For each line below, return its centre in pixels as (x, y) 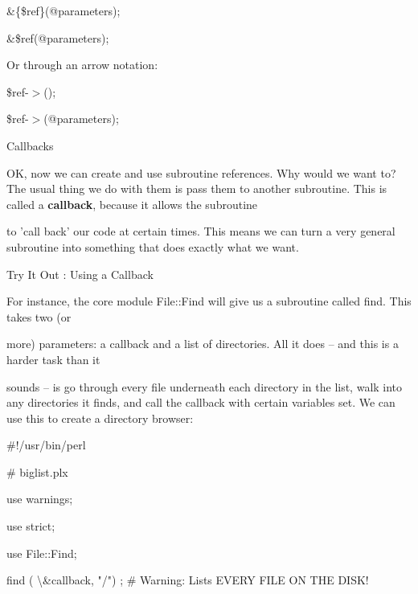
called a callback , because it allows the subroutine (132, 204)
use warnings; (40, 499)
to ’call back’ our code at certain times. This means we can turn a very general (201, 231)
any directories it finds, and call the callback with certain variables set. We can (201, 402)
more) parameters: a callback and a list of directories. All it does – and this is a (203, 344)
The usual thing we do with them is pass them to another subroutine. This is (197, 188)
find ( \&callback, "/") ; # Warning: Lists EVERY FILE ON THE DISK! (188, 580)
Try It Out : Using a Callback (80, 274)
